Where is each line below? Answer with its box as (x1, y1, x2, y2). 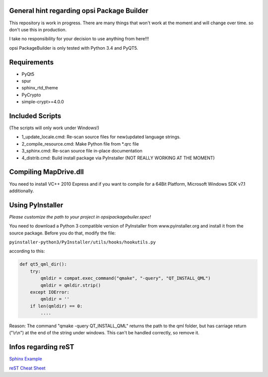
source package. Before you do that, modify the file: (9, 230, 116, 236)
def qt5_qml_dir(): (19, 261, 67, 267)
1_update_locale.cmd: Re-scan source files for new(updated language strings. (21, 134, 181, 140)
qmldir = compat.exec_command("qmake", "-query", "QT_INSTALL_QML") (40, 276, 211, 281)
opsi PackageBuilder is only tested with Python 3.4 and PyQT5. (9, 45, 138, 51)
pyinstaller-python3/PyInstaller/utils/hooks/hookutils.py (9, 239, 156, 245)
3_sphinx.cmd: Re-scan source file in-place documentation (21, 148, 142, 154)
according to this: (9, 248, 45, 254)
